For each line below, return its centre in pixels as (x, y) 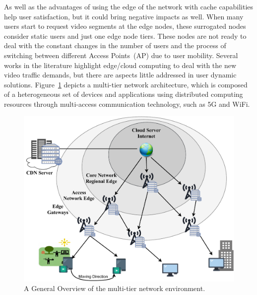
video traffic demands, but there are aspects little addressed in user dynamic (120, 75)
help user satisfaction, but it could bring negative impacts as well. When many (124, 16)
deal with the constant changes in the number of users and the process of (115, 45)
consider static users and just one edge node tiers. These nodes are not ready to (125, 36)
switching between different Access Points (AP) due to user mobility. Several (121, 55)
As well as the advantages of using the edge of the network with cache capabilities (129, 6)
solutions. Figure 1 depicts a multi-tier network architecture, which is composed (126, 84)
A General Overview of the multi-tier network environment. (115, 288)
